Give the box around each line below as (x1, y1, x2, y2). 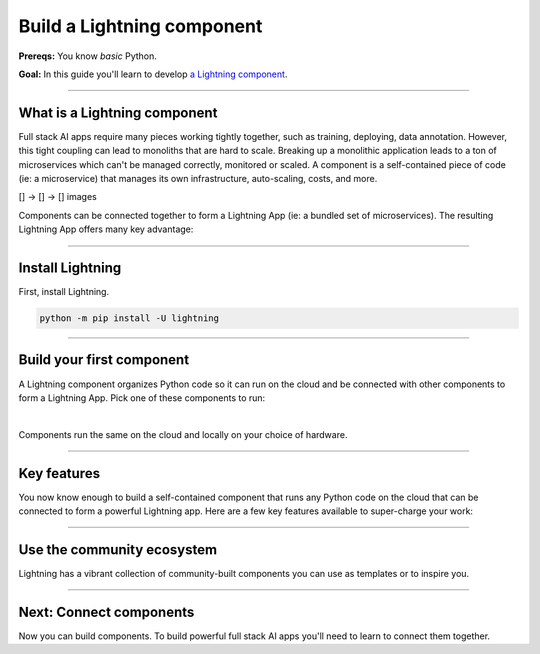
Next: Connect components (18, 603, 195, 620)
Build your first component (18, 351, 190, 369)
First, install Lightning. (18, 286, 110, 298)
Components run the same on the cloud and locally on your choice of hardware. (18, 428, 348, 440)
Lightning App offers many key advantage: (18, 223, 194, 235)
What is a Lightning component (18, 104, 218, 121)
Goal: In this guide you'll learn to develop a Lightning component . (18, 68, 288, 80)
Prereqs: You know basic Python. (18, 50, 157, 62)
